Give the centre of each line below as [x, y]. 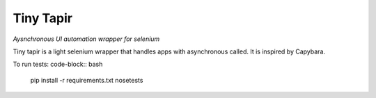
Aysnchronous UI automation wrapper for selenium [86, 39]
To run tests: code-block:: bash [58, 64]
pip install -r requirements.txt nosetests [87, 80]
